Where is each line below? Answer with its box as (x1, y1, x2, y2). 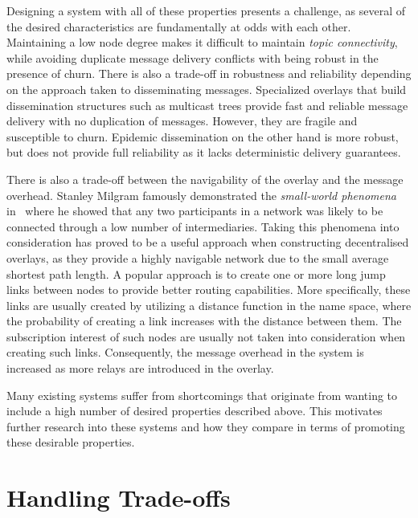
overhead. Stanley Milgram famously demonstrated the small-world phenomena (6, 186, 396, 203)
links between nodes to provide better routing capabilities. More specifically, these (6, 281, 411, 298)
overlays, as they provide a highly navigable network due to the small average (6, 249, 389, 266)
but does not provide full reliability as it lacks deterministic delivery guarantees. (6, 144, 401, 161)
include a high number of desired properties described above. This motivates (6, 402, 383, 419)
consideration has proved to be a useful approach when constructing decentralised (6, 234, 409, 251)
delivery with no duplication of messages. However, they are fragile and (6, 112, 358, 129)
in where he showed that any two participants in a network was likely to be (6, 202, 383, 219)
